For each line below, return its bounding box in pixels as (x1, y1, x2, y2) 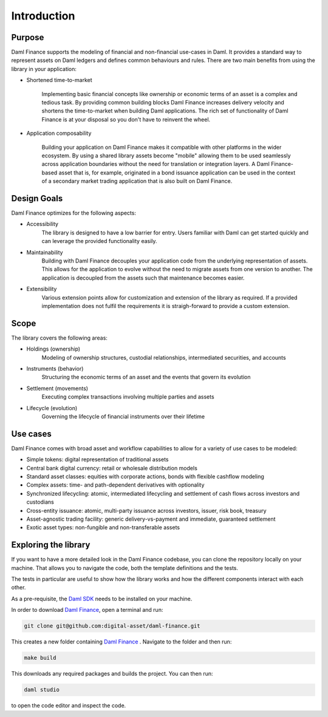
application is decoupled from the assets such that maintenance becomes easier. (41, 274, 245, 281)
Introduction (11, 9, 75, 22)
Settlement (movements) (26, 385, 88, 392)
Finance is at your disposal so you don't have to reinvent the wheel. (41, 115, 211, 123)
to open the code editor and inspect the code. (11, 702, 126, 709)
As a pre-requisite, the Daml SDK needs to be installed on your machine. (11, 595, 193, 602)
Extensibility (26, 286, 57, 293)
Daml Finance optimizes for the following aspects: (11, 210, 137, 217)
